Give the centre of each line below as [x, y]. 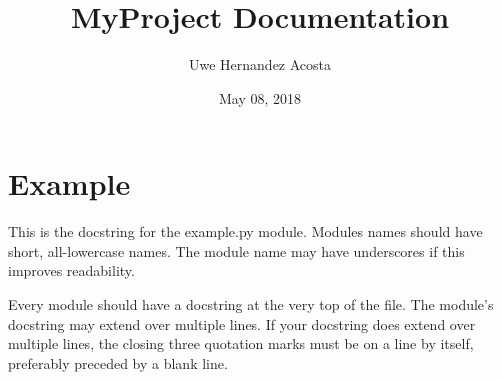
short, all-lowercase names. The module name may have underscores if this [236, 250]
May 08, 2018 [260, 97]
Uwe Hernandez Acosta [260, 64]
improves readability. [71, 270]
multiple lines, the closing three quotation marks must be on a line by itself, [241, 343]
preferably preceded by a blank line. [118, 362]
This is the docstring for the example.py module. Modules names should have [245, 231]
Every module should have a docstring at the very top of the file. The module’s [251, 304]
